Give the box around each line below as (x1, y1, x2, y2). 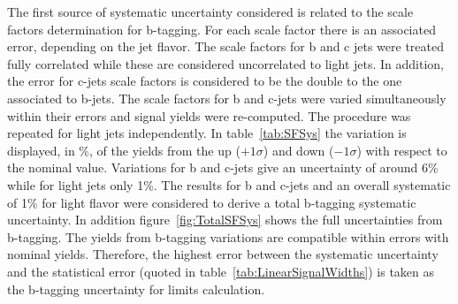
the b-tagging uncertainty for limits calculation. (7, 279, 265, 298)
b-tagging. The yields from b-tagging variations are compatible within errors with (7, 227, 449, 246)
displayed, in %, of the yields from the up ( (7, 141, 240, 159)
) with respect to (356, 141, 447, 159)
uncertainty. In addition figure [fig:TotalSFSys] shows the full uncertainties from (7, 210, 443, 229)
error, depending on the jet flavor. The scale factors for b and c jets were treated (7, 37, 445, 56)
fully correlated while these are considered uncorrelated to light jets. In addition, (7, 54, 444, 72)
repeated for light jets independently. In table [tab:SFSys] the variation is (7, 124, 407, 142)
